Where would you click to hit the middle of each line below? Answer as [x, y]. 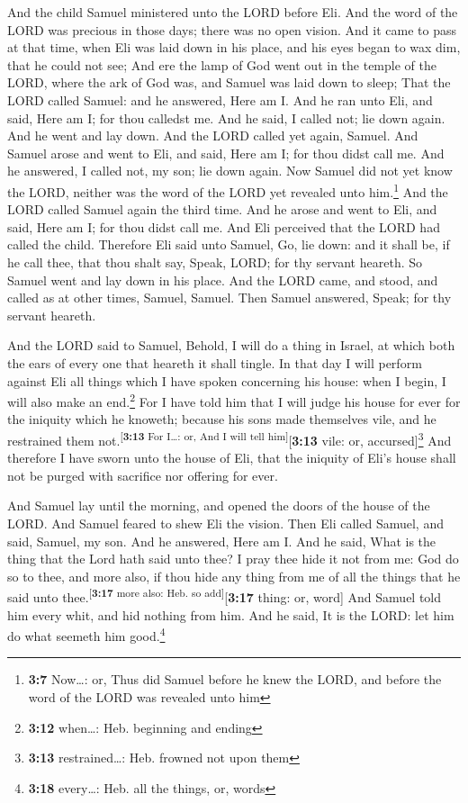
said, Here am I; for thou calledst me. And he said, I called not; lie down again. [226, 117]
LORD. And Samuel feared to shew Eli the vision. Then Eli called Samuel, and [225, 523]
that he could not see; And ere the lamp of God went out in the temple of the [222, 64]
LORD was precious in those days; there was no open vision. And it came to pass [232, 29]
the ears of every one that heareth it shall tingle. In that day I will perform [215, 362]
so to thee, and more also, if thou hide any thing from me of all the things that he [234, 576]
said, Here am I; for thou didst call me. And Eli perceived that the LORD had [224, 226]
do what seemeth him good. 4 [86, 634]
